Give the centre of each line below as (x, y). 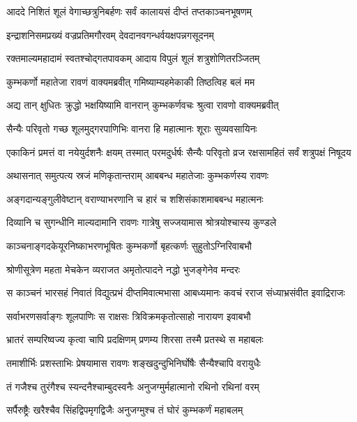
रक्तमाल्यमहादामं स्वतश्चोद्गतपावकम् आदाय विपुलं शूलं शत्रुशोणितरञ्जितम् (133, 58)
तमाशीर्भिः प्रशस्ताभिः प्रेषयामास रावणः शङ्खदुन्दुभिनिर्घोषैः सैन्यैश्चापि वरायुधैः (134, 362)
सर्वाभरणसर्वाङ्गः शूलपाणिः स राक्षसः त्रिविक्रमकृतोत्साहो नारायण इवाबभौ (129, 316)
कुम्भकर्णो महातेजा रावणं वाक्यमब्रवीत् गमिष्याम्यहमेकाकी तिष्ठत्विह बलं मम (131, 81)
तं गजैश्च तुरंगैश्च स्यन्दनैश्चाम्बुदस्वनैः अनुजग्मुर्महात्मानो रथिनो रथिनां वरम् (133, 386)
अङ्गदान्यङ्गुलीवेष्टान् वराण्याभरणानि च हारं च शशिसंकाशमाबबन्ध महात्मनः (135, 198)
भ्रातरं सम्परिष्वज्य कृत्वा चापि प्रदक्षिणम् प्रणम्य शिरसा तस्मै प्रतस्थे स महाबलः (135, 339)
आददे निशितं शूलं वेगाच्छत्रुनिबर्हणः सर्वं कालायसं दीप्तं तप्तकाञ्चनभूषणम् (129, 11)
